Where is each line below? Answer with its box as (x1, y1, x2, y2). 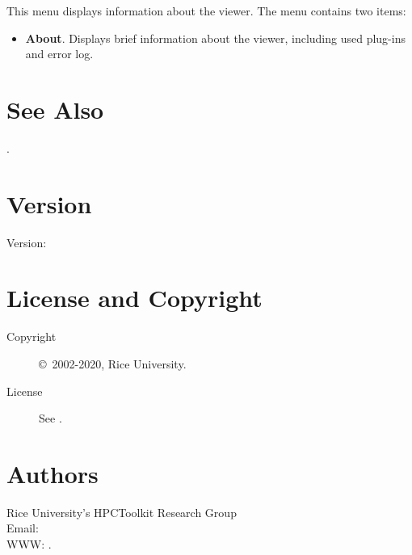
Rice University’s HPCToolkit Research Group (6, 503, 237, 520)
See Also (6, 92, 104, 125)
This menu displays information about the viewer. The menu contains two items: (6, 2, 406, 19)
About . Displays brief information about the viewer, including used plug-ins (25, 29, 406, 46)
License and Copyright (6, 281, 263, 314)
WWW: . (6, 536, 52, 553)
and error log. (25, 45, 94, 62)
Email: (6, 519, 39, 536)
